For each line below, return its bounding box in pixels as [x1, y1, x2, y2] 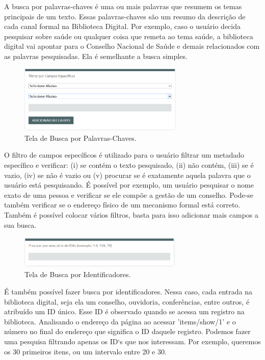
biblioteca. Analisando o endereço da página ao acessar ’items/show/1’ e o [4, 316, 236, 326]
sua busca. [4, 219, 37, 230]
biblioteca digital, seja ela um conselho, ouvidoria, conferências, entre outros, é [4, 296, 250, 307]
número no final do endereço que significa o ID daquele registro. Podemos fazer [4, 326, 251, 337]
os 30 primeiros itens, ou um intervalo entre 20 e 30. [4, 346, 167, 356]
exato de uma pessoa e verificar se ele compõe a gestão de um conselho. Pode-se [4, 189, 254, 200]
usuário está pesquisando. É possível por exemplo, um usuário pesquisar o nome [4, 179, 254, 190]
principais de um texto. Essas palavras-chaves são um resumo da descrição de [4, 11, 246, 21]
